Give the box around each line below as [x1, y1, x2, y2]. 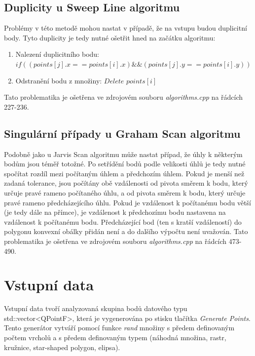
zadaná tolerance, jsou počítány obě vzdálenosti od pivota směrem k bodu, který [4, 178, 248, 188]
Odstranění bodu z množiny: [15, 75, 102, 85]
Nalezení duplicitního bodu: [15, 49, 100, 59]
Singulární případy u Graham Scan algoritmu [4, 125, 241, 141]
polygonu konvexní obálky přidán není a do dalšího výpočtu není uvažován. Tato [4, 226, 248, 237]
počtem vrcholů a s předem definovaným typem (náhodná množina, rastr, [4, 332, 226, 342]
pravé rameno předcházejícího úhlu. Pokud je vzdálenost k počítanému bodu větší [4, 197, 252, 207]
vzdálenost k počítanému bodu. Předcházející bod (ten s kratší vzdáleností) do [4, 216, 242, 227]
